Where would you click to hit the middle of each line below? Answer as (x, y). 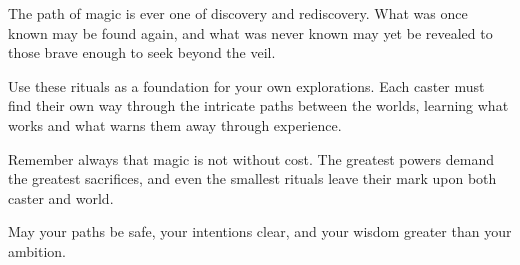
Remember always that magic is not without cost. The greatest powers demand (251, 158)
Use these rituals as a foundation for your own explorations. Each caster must (246, 85)
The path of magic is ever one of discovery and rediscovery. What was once (238, 13)
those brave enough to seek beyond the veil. (142, 52)
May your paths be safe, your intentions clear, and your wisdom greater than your (260, 231)
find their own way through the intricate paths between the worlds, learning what (258, 105)
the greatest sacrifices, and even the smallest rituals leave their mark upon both (252, 178)
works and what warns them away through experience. (175, 124)
